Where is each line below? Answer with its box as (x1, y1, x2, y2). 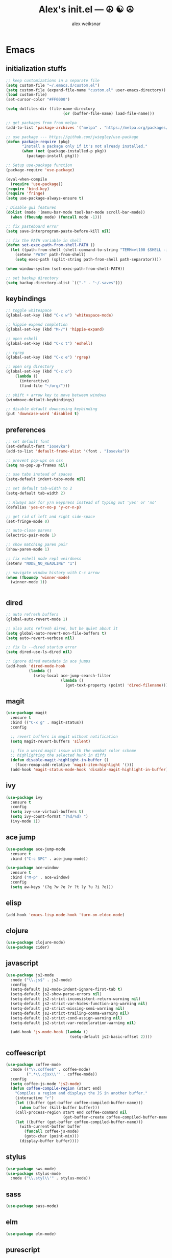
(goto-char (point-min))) (24, 1134, 80, 1139)
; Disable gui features (6, 205, 57, 210)
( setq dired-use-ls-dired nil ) (6, 650, 72, 655)
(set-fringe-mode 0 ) (6, 519, 50, 524)
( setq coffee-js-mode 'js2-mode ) (10, 1081, 82, 1086)
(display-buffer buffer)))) (19, 1138, 80, 1144)
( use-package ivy (6, 795, 43, 800)
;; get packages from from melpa (6, 120, 77, 125)
